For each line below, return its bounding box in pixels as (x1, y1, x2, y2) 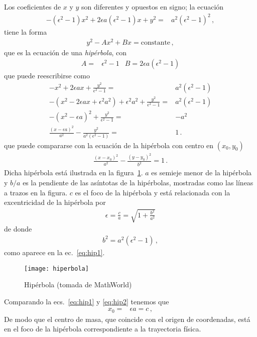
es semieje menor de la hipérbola (151, 167, 252, 178)
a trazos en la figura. (4, 187, 68, 197)
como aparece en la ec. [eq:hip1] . (4, 247, 105, 257)
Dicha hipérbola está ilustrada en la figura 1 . (4, 167, 143, 178)
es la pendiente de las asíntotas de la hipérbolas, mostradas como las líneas (23, 177, 253, 187)
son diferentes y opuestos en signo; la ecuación (81, 2, 224, 12)
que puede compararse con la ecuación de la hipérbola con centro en (4, 140, 214, 150)
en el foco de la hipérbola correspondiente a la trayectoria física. (4, 323, 201, 334)
